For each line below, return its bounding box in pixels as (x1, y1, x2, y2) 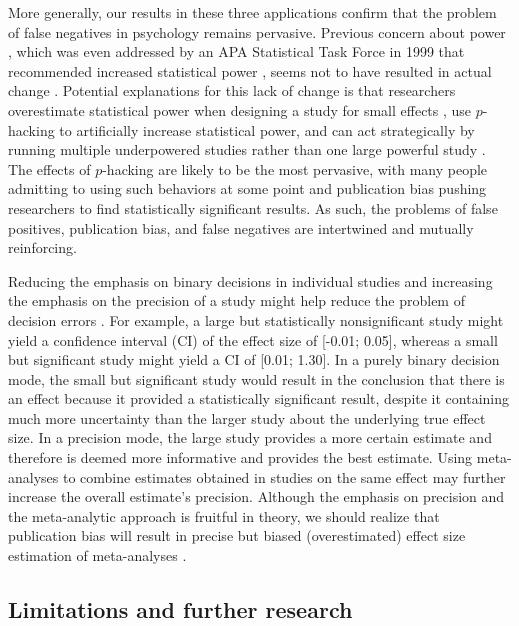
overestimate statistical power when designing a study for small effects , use (8, 99, 472, 120)
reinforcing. (8, 237, 77, 258)
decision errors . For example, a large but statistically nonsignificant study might (8, 309, 504, 330)
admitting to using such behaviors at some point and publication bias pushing (8, 178, 487, 199)
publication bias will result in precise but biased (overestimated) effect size (8, 525, 466, 546)
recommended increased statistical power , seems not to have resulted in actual (8, 60, 492, 81)
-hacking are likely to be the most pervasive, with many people (102, 158, 488, 179)
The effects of (8, 158, 91, 179)
